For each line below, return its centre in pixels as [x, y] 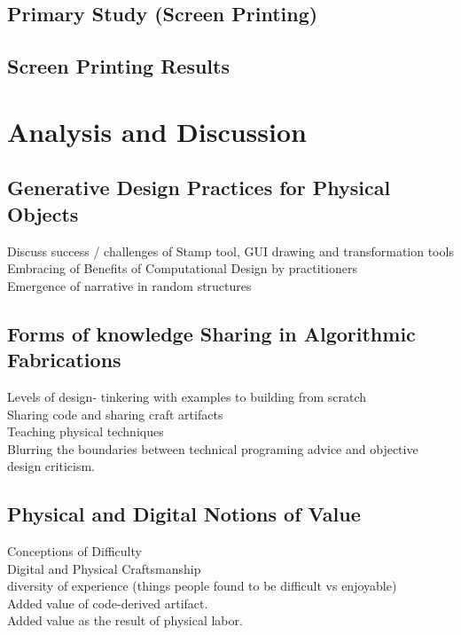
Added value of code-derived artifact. [108, 603]
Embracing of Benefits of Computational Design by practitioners [182, 268]
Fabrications [64, 360]
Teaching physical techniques [86, 431]
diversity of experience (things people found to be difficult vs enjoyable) [202, 586]
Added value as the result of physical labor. [125, 620]
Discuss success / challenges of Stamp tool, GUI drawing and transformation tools [230, 251]
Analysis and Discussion [157, 131]
